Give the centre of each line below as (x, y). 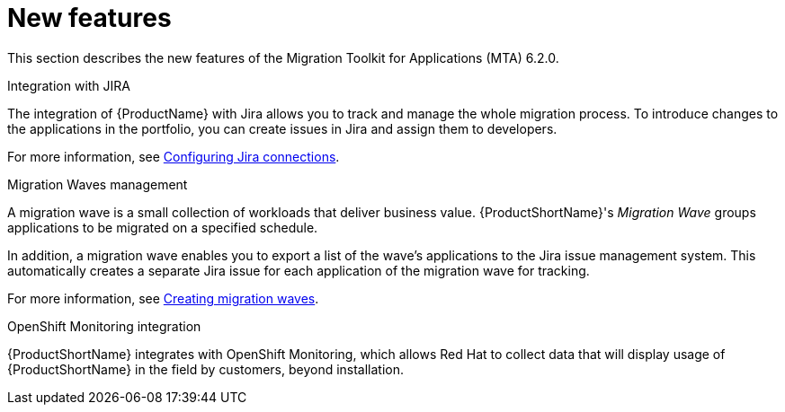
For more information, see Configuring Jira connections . (174, 156)
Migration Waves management (98, 184)
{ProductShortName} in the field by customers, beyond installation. (206, 369)
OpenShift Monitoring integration (104, 326)
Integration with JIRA (69, 85)
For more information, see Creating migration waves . (163, 298)
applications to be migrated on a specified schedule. (163, 227)
